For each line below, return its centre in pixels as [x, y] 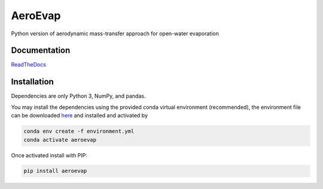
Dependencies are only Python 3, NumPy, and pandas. [78, 96]
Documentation [41, 51]
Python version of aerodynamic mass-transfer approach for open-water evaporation [115, 33]
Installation [32, 82]
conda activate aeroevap [60, 140]
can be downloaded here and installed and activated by [80, 115]
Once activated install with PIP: [49, 155]
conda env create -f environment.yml [79, 131]
